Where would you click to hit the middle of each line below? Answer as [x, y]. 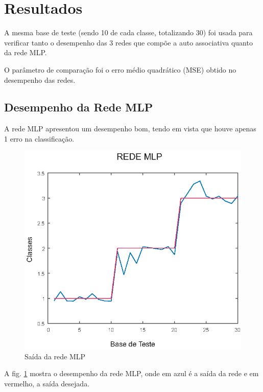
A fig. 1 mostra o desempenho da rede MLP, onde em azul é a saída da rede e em [131, 373]
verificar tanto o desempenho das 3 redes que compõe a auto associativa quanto [128, 42]
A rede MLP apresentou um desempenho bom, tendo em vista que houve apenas [130, 129]
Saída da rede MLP [55, 356]
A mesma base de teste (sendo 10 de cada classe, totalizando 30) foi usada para [128, 32]
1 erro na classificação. [39, 138]
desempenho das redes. [40, 79]
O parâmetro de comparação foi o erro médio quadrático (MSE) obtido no [120, 69]
